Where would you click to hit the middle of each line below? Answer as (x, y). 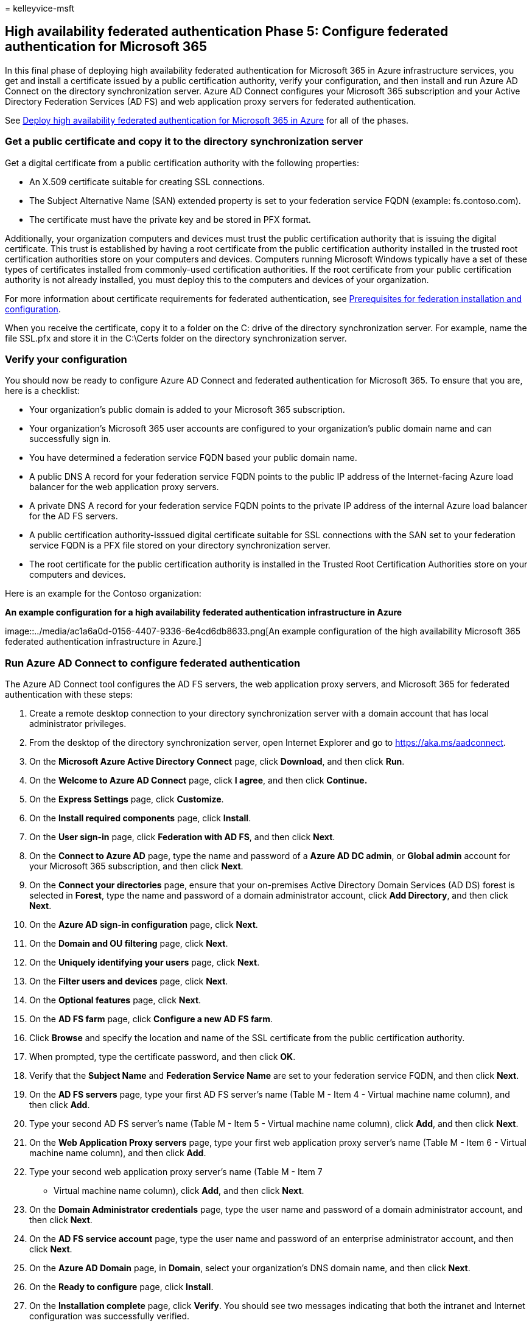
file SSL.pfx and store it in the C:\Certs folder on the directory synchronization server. (176, 338)
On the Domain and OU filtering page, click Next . (129, 944)
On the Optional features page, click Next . (115, 1000)
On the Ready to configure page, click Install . (121, 1287)
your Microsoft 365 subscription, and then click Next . (136, 866)
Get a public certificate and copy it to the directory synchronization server (184, 142)
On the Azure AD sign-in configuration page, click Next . (144, 925)
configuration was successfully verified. (110, 1316)
